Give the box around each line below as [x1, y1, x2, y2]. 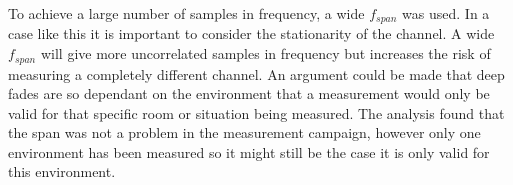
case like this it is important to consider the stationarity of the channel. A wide [8, 23, 495, 44]
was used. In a [402, 3, 490, 23]
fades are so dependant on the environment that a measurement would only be [8, 83, 490, 104]
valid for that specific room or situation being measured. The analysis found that [8, 102, 505, 123]
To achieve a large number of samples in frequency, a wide [8, 3, 365, 23]
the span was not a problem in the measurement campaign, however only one [8, 122, 481, 143]
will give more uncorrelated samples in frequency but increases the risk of [40, 43, 491, 64]
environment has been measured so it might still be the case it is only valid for [8, 141, 490, 162]
